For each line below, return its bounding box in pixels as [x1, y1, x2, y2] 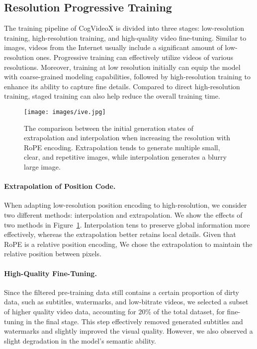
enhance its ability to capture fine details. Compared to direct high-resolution [4, 81, 240, 91]
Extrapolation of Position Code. [4, 181, 116, 191]
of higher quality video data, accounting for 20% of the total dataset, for [4, 306, 225, 316]
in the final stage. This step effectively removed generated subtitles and [26, 316, 243, 326]
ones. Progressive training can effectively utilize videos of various [36, 52, 233, 62]
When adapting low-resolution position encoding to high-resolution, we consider [4, 200, 247, 210]
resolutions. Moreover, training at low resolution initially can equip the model [4, 61, 241, 72]
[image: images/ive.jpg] [24, 108, 106, 116]
